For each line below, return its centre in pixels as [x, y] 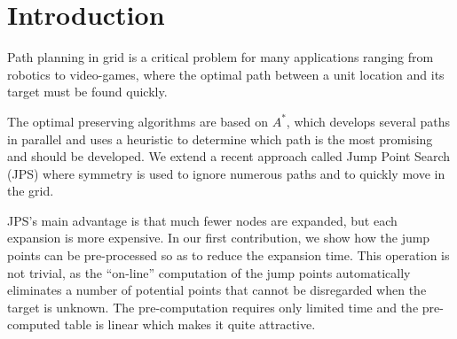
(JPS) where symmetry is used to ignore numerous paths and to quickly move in [226, 173]
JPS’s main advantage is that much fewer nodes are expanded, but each [202, 220]
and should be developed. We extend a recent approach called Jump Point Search [229, 156]
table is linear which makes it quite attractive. [190, 324]
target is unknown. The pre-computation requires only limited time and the [213, 307]
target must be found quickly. [87, 92]
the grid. [31, 191]
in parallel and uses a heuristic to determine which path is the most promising [220, 139]
